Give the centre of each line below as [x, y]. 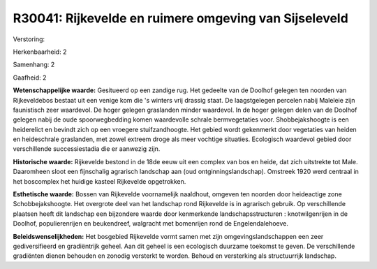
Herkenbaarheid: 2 [40, 52]
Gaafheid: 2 [30, 78]
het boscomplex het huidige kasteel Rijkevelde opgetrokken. [99, 181]
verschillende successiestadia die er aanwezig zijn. [87, 149]
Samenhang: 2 [34, 65]
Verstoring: [29, 39]
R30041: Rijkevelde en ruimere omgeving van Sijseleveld [180, 18]
